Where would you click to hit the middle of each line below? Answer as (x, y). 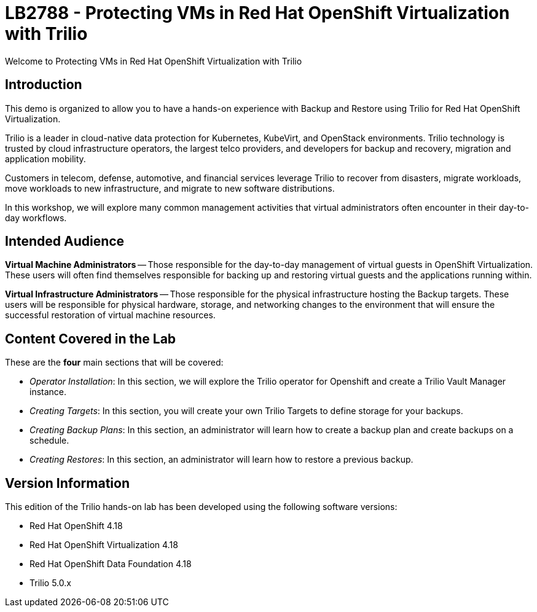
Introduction (44, 85)
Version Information (67, 483)
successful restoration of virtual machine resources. (110, 315)
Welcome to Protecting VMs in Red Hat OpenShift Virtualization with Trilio (154, 61)
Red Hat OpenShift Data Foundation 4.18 (111, 564)
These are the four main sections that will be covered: (114, 363)
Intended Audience (65, 241)
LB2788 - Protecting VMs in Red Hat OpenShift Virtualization (257, 13)
